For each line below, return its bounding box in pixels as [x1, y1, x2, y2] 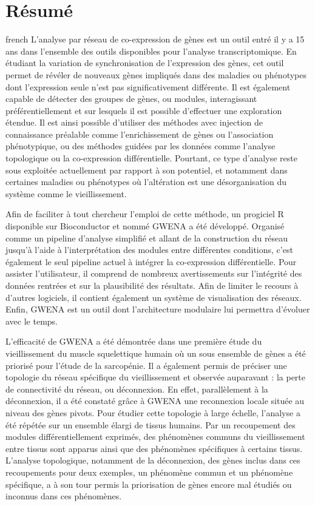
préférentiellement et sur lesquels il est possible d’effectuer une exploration [5, 104, 282, 116]
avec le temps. [5, 314, 58, 327]
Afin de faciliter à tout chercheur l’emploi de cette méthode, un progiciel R [5, 207, 284, 220]
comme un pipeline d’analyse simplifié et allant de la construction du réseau [5, 231, 288, 244]
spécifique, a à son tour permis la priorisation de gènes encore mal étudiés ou [5, 477, 292, 490]
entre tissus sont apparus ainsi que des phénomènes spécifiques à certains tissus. [5, 442, 303, 454]
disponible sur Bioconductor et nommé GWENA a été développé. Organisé [5, 220, 285, 232]
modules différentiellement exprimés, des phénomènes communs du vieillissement [5, 430, 305, 443]
